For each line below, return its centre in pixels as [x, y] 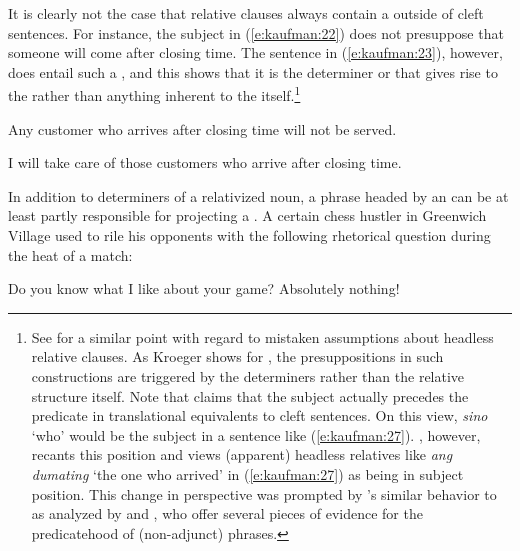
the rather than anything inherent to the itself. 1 [154, 94]
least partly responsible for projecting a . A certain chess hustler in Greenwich [247, 215]
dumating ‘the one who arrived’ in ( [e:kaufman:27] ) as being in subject [247, 473]
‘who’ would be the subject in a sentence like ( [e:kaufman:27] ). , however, [256, 434]
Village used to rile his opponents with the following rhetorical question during [249, 235]
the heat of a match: [70, 254]
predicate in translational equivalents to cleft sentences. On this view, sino [259, 415]
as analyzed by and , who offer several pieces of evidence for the [227, 513]
